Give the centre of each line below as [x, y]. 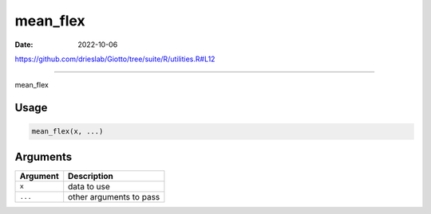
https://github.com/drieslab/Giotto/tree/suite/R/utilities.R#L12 [115, 59]
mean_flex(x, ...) [67, 132]
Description [91, 176]
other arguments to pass [114, 196]
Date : [24, 45]
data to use [89, 186]
